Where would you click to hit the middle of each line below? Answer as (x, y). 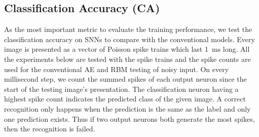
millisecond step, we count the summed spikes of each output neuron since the (125, 79)
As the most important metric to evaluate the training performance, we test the (128, 29)
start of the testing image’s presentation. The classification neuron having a (121, 89)
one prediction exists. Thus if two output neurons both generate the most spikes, (129, 118)
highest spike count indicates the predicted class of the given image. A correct (125, 99)
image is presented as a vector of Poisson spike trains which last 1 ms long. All (127, 49)
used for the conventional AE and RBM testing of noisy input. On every (117, 69)
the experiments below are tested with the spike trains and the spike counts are (127, 59)
